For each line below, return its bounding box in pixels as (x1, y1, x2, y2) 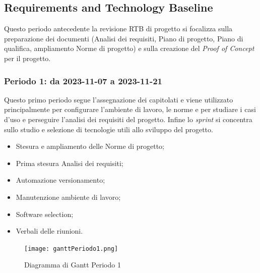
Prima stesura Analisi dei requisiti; (16, 157, 123, 168)
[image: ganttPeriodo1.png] (24, 245, 118, 252)
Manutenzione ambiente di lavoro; (16, 191, 121, 202)
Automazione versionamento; (16, 175, 105, 185)
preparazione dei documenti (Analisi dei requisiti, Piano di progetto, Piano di (4, 33, 243, 43)
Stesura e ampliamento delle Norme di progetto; (16, 141, 164, 151)
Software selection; (16, 208, 74, 219)
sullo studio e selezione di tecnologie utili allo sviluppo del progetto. (4, 124, 213, 134)
